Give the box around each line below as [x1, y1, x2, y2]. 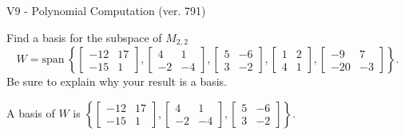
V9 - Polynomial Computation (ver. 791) [6, 2, 206, 18]
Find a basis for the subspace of [6, 29, 162, 45]
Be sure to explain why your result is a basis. [6, 73, 228, 90]
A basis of [6, 104, 55, 121]
